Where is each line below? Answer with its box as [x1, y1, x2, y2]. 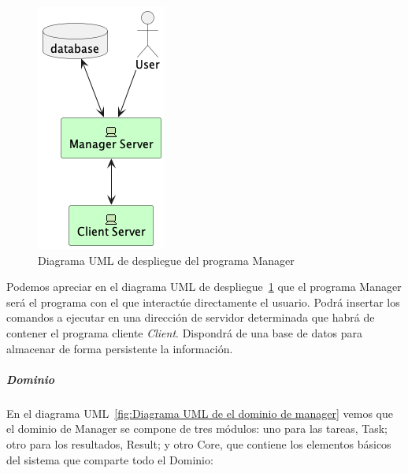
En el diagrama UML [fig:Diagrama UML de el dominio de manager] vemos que [6, 404, 393, 421]
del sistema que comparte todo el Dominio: [6, 451, 213, 467]
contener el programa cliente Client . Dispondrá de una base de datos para [6, 324, 363, 341]
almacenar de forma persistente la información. [6, 340, 233, 356]
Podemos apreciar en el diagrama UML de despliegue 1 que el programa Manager [6, 278, 402, 295]
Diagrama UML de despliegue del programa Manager [38, 251, 295, 268]
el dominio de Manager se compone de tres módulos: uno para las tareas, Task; [6, 420, 388, 437]
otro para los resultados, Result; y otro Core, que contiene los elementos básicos [6, 435, 391, 452]
